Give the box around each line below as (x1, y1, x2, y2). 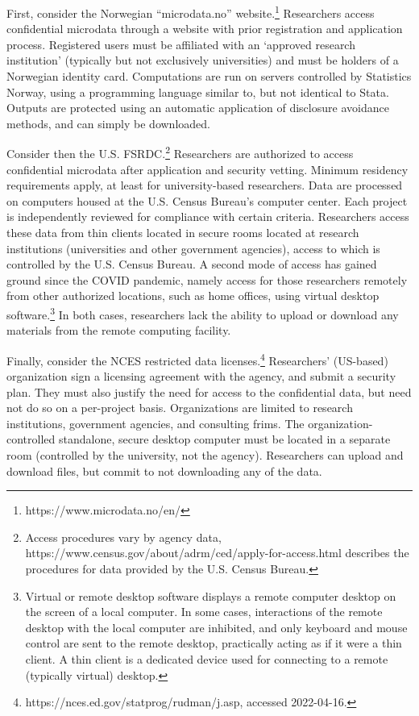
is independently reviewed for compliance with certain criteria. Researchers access (6, 208, 409, 225)
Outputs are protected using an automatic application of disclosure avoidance (6, 99, 389, 116)
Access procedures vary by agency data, (25, 528, 222, 545)
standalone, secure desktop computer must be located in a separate (58, 431, 391, 447)
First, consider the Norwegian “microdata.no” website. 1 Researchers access (6, 2, 375, 21)
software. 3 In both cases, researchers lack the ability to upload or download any (6, 304, 399, 323)
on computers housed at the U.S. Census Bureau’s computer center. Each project (6, 192, 408, 209)
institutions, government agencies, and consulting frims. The (6, 414, 305, 431)
